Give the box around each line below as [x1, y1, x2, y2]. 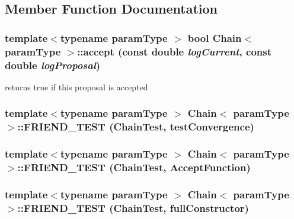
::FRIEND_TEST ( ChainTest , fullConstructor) [17, 200, 249, 215]
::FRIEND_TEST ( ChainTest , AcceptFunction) [17, 160, 251, 175]
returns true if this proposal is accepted [5, 80, 148, 93]
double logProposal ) [5, 57, 101, 72]
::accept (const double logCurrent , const [77, 44, 272, 58]
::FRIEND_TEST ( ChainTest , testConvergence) [17, 119, 254, 134]
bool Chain [187, 30, 242, 45]
